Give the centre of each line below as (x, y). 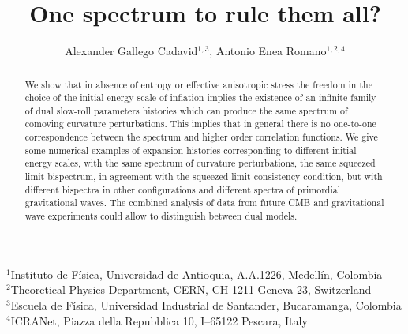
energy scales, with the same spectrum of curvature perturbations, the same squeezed (200, 163)
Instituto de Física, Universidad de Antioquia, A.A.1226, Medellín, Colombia (197, 274)
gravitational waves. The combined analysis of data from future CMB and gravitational (204, 203)
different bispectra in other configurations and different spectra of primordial (182, 189)
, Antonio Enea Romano (268, 51)
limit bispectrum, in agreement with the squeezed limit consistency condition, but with (204, 176)
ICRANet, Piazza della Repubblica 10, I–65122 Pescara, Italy (159, 320)
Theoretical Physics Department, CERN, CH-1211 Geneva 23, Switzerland (191, 289)
